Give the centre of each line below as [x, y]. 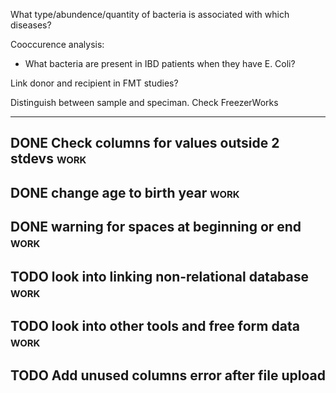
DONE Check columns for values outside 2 [145, 143]
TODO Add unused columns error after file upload [168, 375]
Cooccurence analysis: [57, 44]
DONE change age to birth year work [125, 192]
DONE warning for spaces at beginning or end [156, 227]
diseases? [31, 25]
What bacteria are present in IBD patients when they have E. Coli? [160, 63]
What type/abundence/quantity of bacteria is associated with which [150, 14]
